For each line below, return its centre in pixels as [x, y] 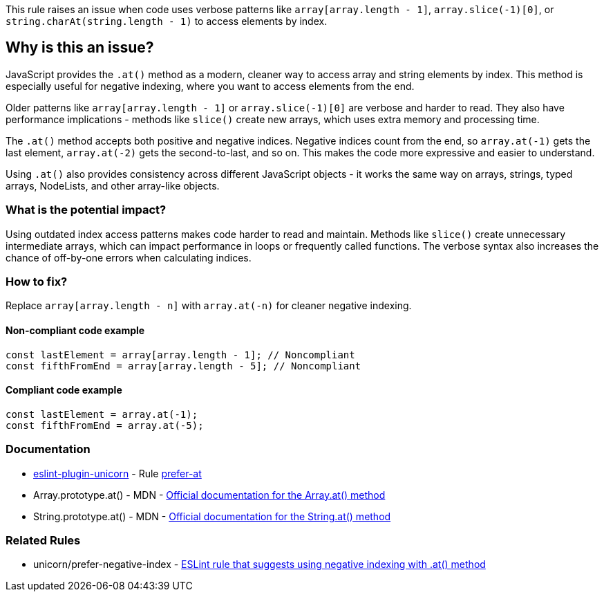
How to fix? [37, 281]
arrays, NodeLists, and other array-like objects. [113, 185]
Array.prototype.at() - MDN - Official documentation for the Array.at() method [209, 495]
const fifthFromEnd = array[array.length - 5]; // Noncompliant [183, 366]
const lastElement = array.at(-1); [102, 414]
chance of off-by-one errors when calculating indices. [129, 257]
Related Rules [43, 540]
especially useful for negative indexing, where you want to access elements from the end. [210, 86]
